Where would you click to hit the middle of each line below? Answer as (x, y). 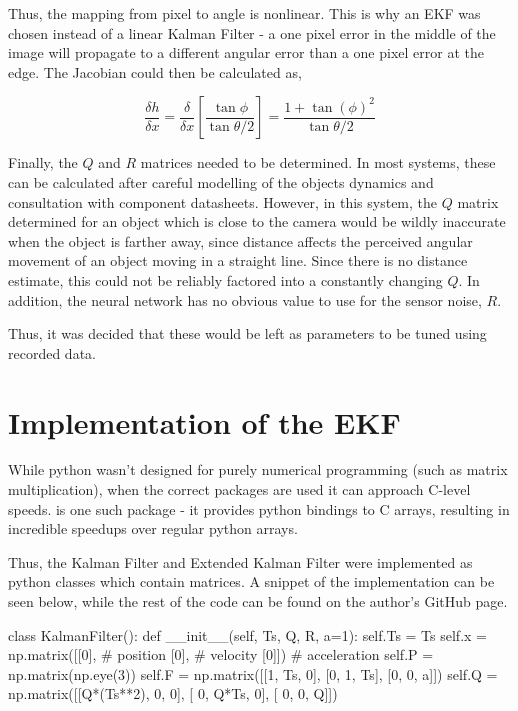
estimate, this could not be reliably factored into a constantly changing (225, 279)
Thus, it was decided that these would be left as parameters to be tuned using (247, 333)
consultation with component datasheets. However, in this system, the (223, 201)
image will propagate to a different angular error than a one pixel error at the (246, 52)
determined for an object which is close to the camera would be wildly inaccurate (257, 221)
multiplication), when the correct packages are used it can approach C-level (239, 489)
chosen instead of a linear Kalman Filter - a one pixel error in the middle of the (252, 32)
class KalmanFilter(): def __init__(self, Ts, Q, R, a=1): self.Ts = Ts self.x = (247, 634)
